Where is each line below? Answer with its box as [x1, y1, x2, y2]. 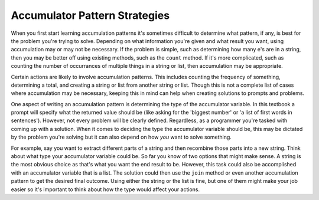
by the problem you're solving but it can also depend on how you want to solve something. [11, 133, 232, 141]
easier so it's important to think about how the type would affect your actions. [11, 186, 200, 193]
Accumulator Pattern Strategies [11, 9, 170, 22]
